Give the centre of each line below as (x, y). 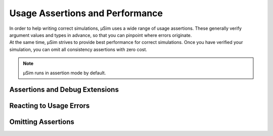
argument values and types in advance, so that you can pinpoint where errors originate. (101, 35)
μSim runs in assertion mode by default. (64, 73)
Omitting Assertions (42, 122)
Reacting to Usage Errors (50, 106)
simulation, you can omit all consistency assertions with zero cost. (78, 49)
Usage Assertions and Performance (86, 13)
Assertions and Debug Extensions (64, 90)
